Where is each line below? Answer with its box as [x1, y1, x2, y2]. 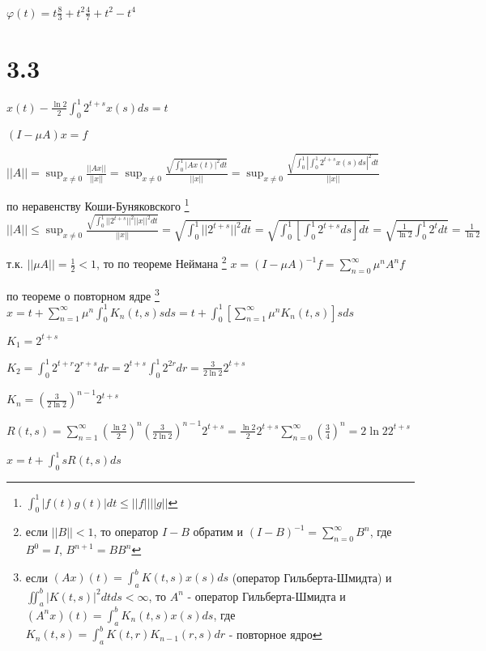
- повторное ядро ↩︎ [228, 625, 322, 642]
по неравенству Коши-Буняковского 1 [6, 195, 190, 214]
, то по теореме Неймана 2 [96, 253, 227, 272]
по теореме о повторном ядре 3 [6, 284, 160, 304]
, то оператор [93, 523, 159, 540]
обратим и [193, 523, 244, 540]
